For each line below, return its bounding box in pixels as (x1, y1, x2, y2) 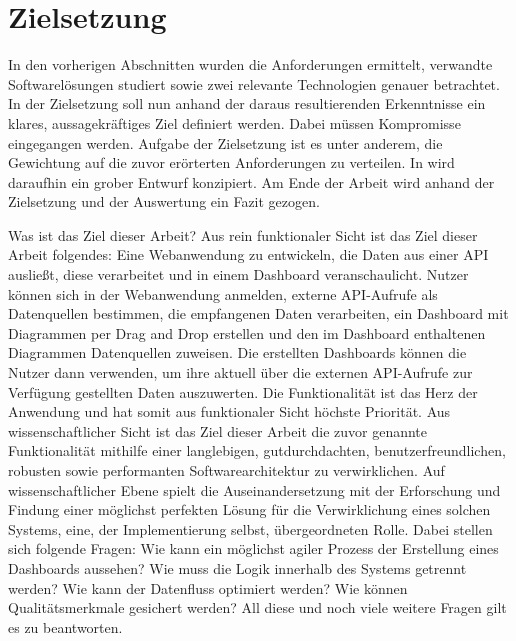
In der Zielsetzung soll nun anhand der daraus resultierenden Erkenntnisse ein (8, 93, 486, 114)
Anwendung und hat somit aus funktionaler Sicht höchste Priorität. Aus (8, 401, 451, 422)
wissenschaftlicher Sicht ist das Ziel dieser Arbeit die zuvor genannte (8, 420, 428, 441)
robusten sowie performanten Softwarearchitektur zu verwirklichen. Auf (8, 460, 445, 480)
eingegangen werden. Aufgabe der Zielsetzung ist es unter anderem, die (8, 132, 443, 153)
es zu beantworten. (8, 616, 123, 637)
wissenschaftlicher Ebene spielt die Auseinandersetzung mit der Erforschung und (8, 479, 501, 500)
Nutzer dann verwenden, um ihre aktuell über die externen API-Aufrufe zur (8, 362, 473, 383)
